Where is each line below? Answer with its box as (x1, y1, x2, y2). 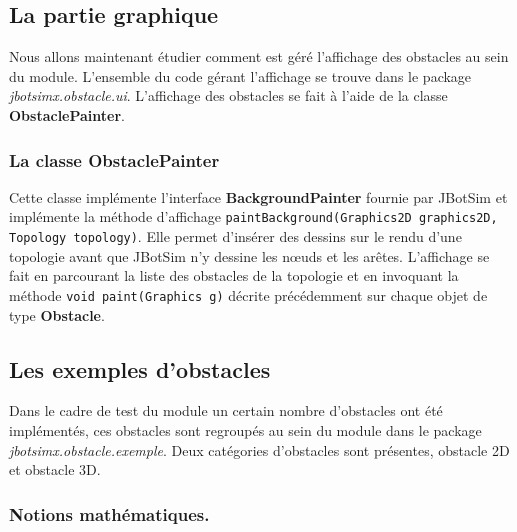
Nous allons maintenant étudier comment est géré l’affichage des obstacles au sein (9, 46, 509, 67)
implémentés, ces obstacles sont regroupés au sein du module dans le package (9, 419, 482, 440)
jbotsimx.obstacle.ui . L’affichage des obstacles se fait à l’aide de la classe (9, 85, 448, 106)
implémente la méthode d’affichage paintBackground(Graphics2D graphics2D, (9, 206, 498, 227)
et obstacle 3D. (9, 459, 101, 480)
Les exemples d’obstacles (9, 353, 271, 384)
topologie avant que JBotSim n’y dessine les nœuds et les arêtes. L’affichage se (9, 245, 490, 266)
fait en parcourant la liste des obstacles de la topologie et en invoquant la (9, 265, 459, 286)
